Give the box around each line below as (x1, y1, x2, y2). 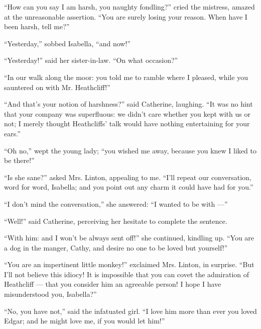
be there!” (4, 155, 35, 166)
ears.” (4, 128, 21, 138)
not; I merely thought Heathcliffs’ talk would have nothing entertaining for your (4, 118, 250, 129)
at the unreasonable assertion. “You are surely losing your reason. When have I (4, 11, 247, 22)
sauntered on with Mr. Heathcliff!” (4, 81, 110, 92)
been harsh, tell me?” (4, 21, 70, 32)
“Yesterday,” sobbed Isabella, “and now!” (4, 38, 130, 48)
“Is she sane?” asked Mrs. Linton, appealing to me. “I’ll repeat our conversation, (4, 172, 251, 182)
